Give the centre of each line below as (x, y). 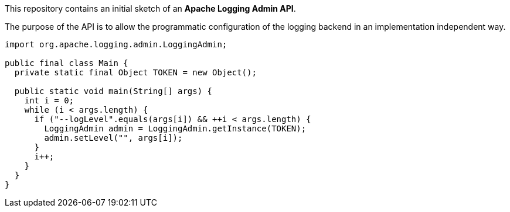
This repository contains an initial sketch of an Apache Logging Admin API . (150, 8)
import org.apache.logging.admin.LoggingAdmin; (116, 44)
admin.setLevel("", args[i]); (113, 138)
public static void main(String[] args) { (113, 91)
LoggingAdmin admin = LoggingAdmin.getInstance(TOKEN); (175, 128)
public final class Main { (67, 63)
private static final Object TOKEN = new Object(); (135, 72)
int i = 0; (49, 100)
